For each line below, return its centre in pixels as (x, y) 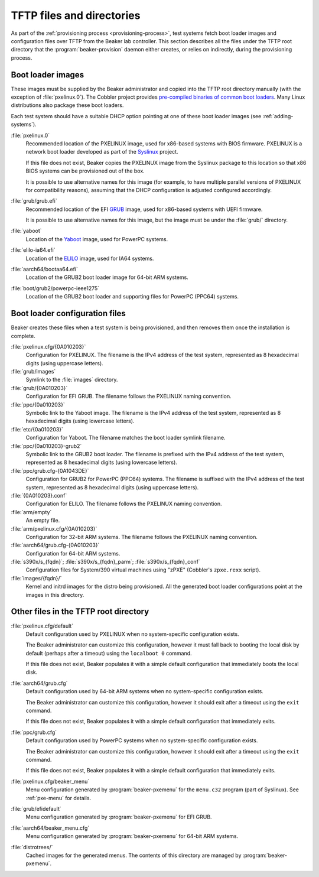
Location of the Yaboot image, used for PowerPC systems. (97, 239)
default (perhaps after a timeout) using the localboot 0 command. (109, 653)
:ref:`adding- (278, 116)
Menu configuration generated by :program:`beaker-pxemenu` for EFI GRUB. (119, 817)
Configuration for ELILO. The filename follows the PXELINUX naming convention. (124, 504)
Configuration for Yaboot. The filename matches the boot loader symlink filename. (126, 438)
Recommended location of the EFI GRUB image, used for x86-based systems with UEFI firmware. (144, 209)
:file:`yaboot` (26, 231)
